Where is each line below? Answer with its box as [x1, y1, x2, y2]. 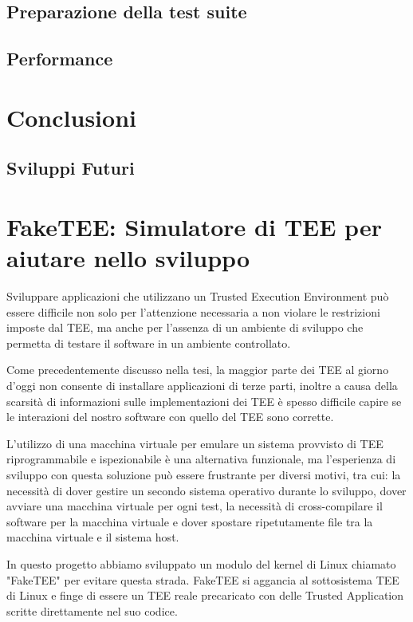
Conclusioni [6, 100, 136, 133]
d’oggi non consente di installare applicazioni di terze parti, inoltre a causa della [6, 377, 398, 393]
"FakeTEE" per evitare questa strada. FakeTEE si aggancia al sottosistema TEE [6, 571, 399, 588]
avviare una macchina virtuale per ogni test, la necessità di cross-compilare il [6, 498, 383, 514]
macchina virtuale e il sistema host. [6, 529, 179, 545]
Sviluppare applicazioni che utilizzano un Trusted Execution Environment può [6, 288, 389, 305]
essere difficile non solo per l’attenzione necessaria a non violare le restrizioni [6, 303, 380, 320]
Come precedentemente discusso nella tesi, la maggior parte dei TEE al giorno [6, 361, 389, 378]
